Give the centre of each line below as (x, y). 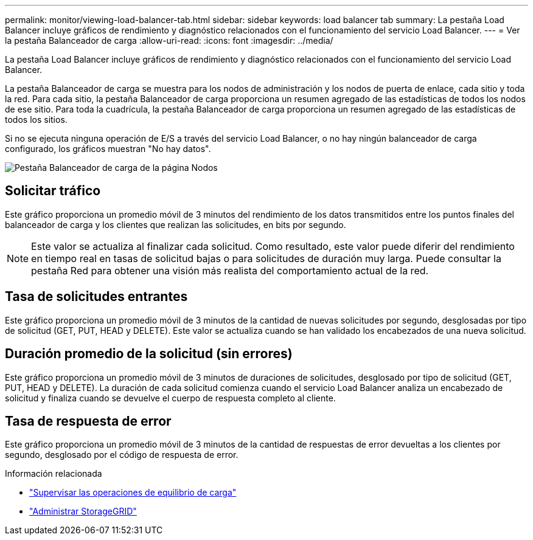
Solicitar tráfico (53, 191)
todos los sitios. (36, 119)
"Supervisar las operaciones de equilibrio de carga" (133, 493)
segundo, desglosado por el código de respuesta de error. (122, 455)
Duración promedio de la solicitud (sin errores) (149, 354)
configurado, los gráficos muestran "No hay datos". (108, 149)
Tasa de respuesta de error (88, 421)
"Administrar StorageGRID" (83, 511)
